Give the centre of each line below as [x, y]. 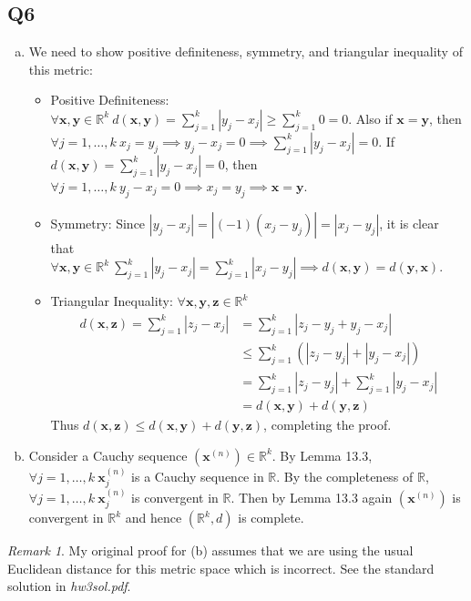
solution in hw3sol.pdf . [69, 586]
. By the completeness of [345, 476]
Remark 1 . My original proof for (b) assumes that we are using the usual [210, 550]
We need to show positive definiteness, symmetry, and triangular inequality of [246, 51]
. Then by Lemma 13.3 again [312, 497]
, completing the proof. [328, 425]
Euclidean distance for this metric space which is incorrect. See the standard [221, 568]
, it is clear [409, 223]
